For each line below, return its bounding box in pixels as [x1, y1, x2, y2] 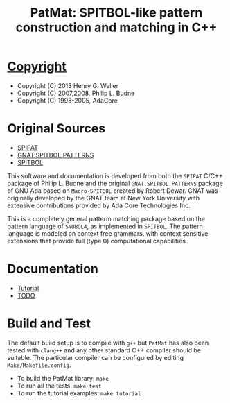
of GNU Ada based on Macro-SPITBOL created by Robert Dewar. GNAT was [7, 186, 218, 195]
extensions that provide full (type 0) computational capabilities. [7, 237, 188, 245]
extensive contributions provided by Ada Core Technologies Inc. [7, 201, 191, 209]
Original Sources [7, 121, 106, 137]
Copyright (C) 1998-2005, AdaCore [17, 96, 118, 105]
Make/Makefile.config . [7, 361, 71, 369]
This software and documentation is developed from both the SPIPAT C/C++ [7, 171, 223, 180]
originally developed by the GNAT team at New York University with [7, 194, 200, 202]
